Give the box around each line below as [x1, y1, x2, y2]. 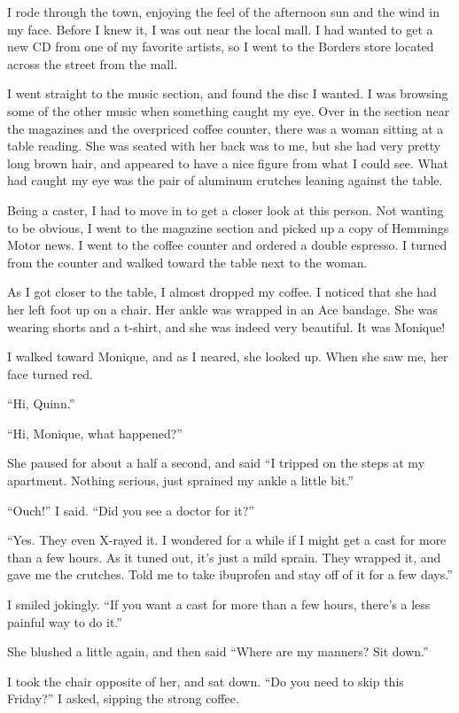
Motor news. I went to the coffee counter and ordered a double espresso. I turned [7, 236, 447, 254]
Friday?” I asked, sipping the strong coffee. [7, 689, 239, 708]
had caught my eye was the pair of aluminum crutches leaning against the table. [7, 171, 443, 190]
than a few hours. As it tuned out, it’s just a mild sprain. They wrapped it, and [7, 547, 441, 566]
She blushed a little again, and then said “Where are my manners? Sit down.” [7, 642, 429, 661]
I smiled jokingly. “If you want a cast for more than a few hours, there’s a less [7, 595, 431, 614]
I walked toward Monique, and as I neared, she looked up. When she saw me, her [7, 347, 448, 366]
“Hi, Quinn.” [7, 394, 75, 413]
